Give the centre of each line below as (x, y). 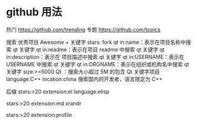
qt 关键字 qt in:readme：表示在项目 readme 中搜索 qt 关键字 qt (89, 49)
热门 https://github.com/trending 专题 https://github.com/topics (83, 30)
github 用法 (34, 12)
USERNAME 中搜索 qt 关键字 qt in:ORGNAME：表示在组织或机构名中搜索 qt (98, 64)
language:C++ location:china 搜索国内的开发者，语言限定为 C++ (84, 79)
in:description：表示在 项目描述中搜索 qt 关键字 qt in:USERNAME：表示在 (95, 57)
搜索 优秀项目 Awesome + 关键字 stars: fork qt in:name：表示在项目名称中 (96, 42)
